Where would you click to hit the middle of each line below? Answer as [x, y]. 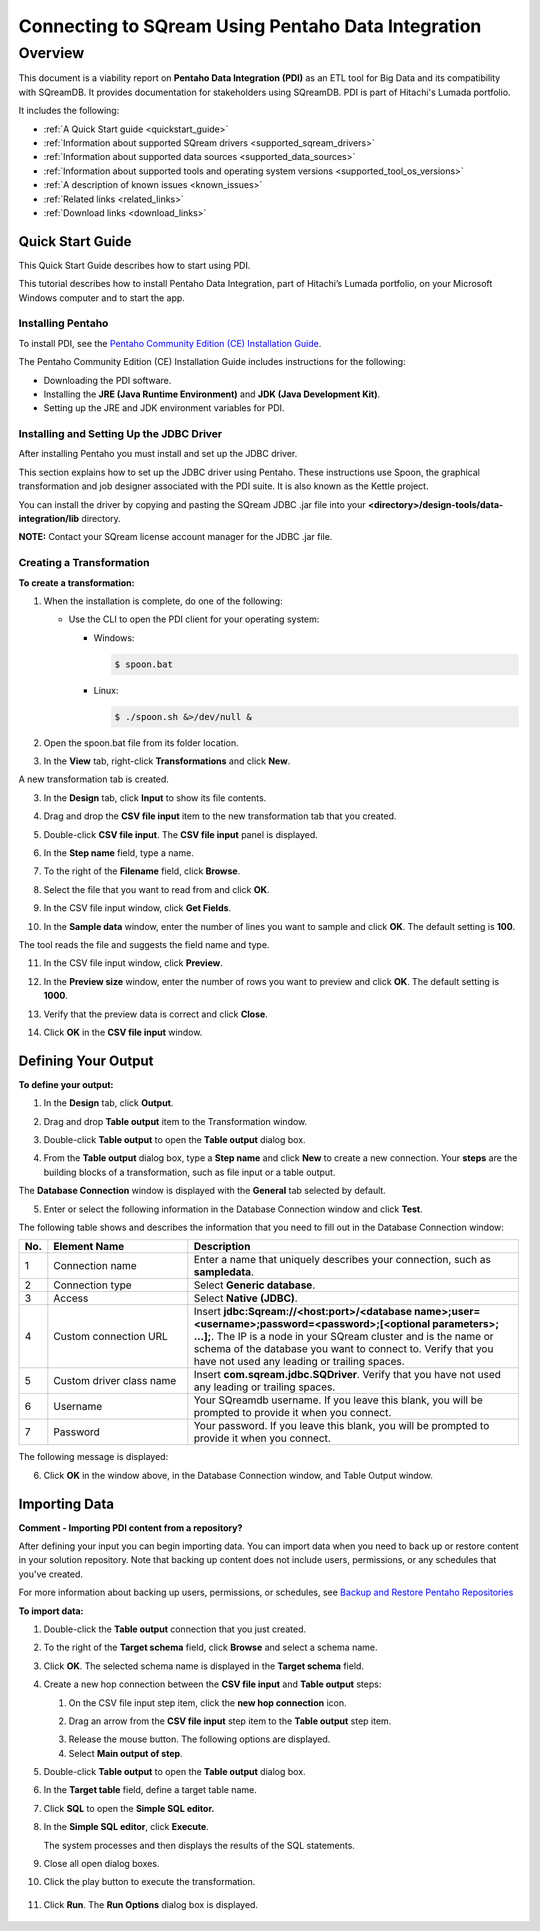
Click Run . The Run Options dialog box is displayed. [151, 1904]
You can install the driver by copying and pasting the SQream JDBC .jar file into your [192, 504]
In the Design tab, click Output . [108, 1103]
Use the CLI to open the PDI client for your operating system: [194, 619]
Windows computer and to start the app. [101, 297]
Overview [51, 53]
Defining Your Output [86, 1060]
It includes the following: [69, 111]
